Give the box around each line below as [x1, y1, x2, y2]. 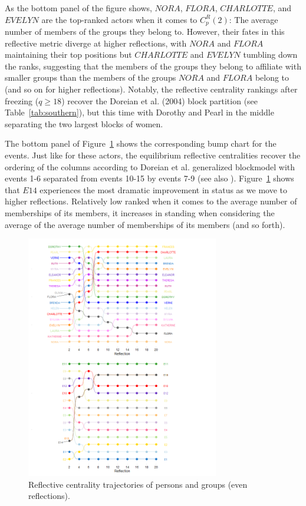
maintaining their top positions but [5, 48, 132, 61]
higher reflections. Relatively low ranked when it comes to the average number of [5, 195, 297, 207]
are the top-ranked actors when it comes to [41, 13, 198, 25]
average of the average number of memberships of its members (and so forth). [5, 218, 285, 230]
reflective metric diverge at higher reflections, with [5, 37, 187, 49]
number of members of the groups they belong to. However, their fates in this [5, 25, 285, 38]
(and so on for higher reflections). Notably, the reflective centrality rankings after [5, 83, 298, 95]
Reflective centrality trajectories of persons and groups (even [28, 478, 248, 490]
